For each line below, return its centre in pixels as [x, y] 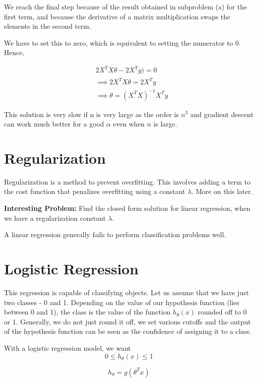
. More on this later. [222, 191]
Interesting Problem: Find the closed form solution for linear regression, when [127, 208]
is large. [165, 124]
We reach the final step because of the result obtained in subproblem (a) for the [126, 6]
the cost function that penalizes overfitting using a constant [95, 191]
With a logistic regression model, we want [67, 348]
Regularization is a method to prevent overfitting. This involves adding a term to [127, 181]
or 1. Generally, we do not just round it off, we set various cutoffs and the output [128, 321]
